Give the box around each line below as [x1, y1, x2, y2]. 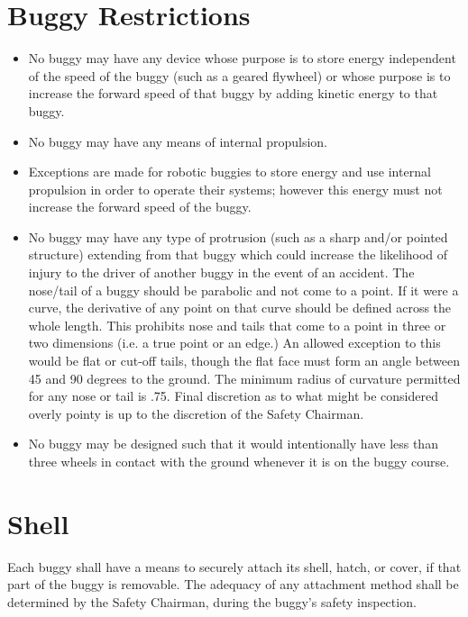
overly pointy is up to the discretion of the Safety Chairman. [28, 404, 364, 422]
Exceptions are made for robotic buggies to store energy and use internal [28, 162, 431, 181]
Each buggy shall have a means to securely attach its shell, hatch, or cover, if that [7, 557, 462, 576]
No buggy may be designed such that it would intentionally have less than [28, 434, 438, 453]
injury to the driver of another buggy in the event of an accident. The [28, 263, 415, 282]
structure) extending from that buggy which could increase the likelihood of [28, 245, 448, 264]
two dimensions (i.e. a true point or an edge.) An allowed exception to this [28, 333, 441, 352]
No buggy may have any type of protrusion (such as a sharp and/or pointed [28, 227, 448, 246]
